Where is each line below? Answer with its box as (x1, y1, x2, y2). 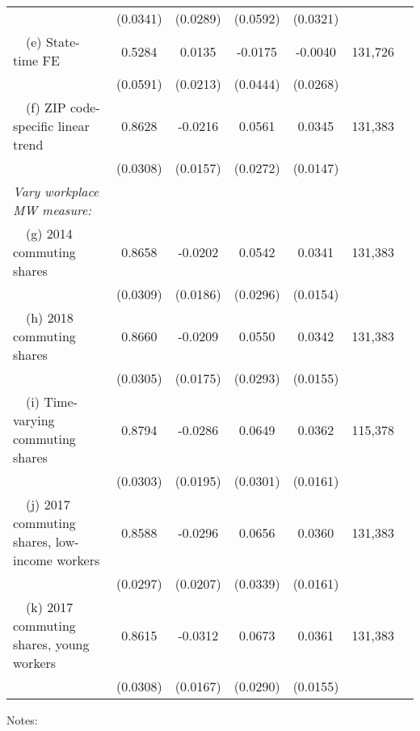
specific (13, 116, 54, 135)
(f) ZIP (26, 98, 66, 116)
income (13, 551, 52, 569)
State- (45, 32, 80, 51)
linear (57, 116, 90, 135)
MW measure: (13, 201, 92, 219)
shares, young (13, 635, 90, 653)
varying (13, 411, 55, 429)
